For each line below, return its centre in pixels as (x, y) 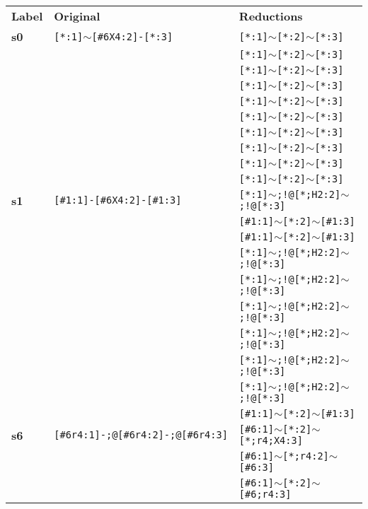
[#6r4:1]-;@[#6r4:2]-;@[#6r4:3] (141, 435)
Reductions (271, 16)
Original (77, 16)
